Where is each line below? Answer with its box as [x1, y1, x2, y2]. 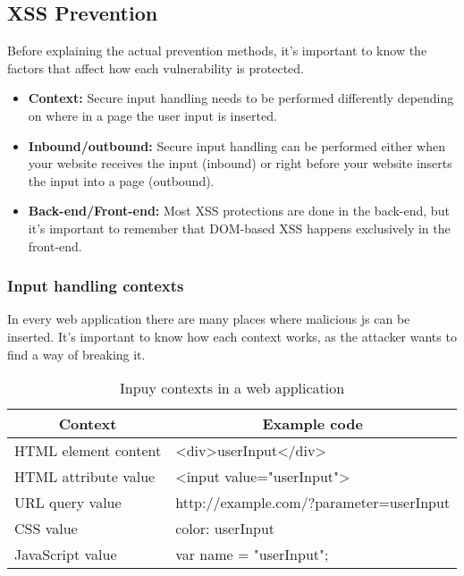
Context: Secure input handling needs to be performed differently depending [28, 89, 454, 107]
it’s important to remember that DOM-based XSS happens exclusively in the [28, 218, 451, 237]
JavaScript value [14, 544, 117, 565]
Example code [262, 413, 363, 435]
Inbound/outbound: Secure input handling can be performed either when [28, 136, 445, 155]
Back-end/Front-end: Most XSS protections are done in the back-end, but [28, 201, 450, 220]
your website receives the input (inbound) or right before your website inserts [28, 154, 452, 173]
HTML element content [14, 440, 162, 462]
